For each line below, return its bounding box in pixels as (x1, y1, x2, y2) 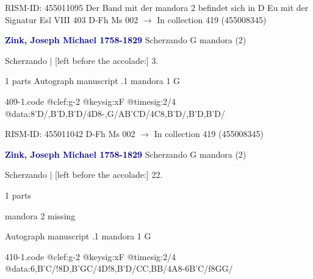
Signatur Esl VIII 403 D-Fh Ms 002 (5, 13, 139, 26)
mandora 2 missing (5, 209, 76, 222)
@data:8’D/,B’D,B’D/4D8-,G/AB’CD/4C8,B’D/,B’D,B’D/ (5, 107, 226, 119)
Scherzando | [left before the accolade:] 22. (5, 168, 163, 181)
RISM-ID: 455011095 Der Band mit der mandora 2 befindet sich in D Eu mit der (5, 1, 309, 13)
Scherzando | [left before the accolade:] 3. (5, 54, 159, 66)
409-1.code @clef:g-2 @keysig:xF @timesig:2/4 (5, 94, 176, 107)
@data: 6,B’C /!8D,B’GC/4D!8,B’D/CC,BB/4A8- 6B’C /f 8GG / (5, 262, 233, 275)
